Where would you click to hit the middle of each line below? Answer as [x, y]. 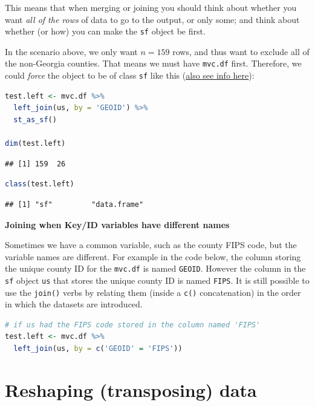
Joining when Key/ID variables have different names [117, 224]
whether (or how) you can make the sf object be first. [105, 31]
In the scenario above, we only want [71, 51]
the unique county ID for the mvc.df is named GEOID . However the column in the [155, 268]
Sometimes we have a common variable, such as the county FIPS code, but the [151, 245]
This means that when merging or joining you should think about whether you [151, 7]
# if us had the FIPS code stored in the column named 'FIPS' [133, 325]
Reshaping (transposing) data [131, 389]
